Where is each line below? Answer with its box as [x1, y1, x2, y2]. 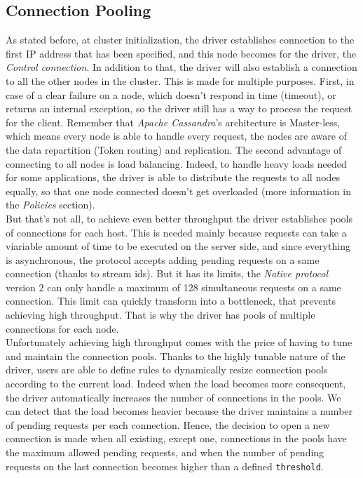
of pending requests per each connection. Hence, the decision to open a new [6, 417, 330, 432]
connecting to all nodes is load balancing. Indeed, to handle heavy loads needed [6, 156, 347, 171]
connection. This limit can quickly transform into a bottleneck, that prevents [6, 293, 336, 308]
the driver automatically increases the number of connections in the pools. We [6, 390, 341, 404]
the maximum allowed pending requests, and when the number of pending [6, 445, 324, 460]
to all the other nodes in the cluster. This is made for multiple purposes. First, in [6, 73, 355, 88]
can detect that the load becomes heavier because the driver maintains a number [6, 404, 353, 418]
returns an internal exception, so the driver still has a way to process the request [6, 101, 352, 116]
